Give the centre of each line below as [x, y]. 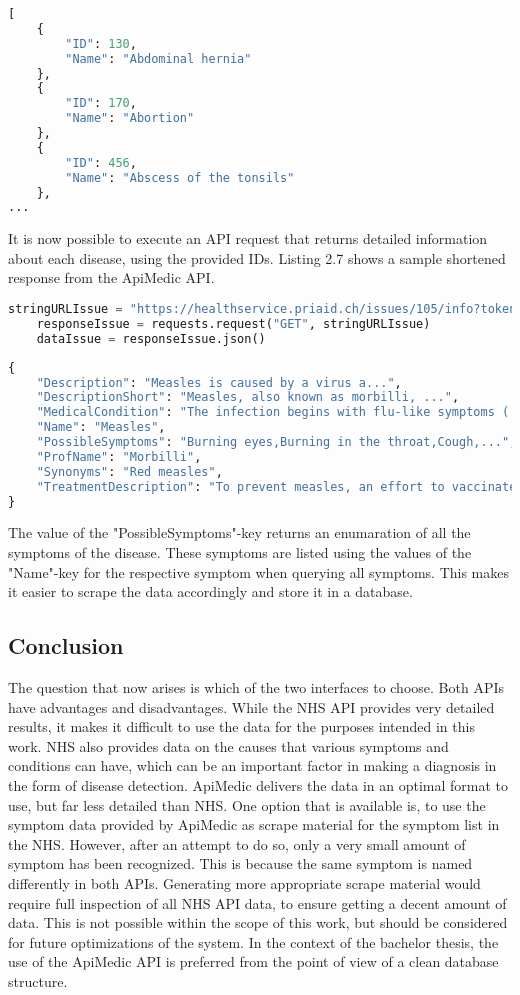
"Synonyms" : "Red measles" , [129, 471]
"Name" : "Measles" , [101, 427]
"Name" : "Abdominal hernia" [158, 58]
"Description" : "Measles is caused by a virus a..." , [219, 382]
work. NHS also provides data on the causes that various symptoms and [228, 745]
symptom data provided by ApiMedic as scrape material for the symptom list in [254, 824]
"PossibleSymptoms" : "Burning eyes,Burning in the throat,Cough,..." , [276, 442]
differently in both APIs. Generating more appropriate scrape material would [244, 882]
